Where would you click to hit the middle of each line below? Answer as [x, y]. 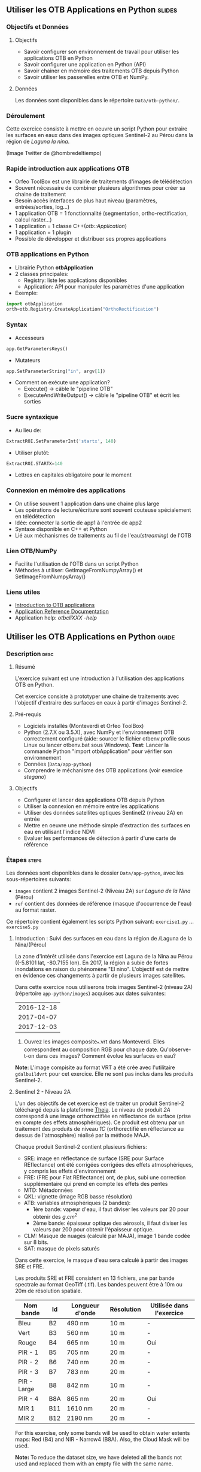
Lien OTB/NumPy [32, 551]
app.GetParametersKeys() [37, 349]
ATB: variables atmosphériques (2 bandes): [77, 1203]
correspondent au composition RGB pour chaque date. [91, 1049]
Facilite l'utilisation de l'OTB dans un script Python [77, 564]
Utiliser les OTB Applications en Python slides [92, 10]
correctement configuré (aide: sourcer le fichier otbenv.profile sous [107, 738]
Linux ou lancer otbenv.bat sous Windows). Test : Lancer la [96, 745]
